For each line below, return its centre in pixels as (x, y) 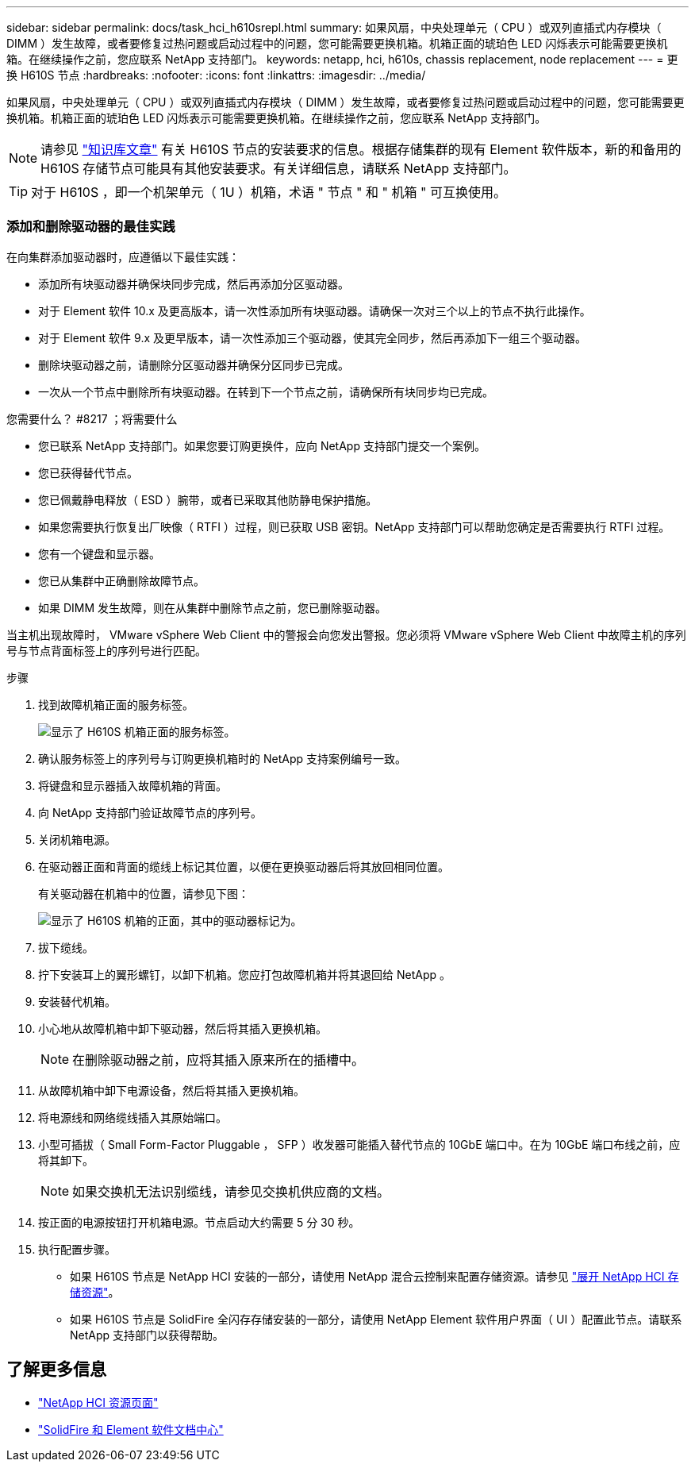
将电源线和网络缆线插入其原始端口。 (132, 1117)
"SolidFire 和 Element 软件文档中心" (131, 1429)
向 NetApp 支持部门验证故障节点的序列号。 (150, 812)
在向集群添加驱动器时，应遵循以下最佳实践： (123, 256)
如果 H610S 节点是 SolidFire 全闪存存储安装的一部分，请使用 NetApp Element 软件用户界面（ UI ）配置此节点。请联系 (376, 1319)
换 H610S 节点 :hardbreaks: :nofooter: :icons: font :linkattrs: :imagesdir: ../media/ (216, 75)
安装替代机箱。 (77, 1001)
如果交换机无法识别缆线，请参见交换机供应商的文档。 (231, 1191)
